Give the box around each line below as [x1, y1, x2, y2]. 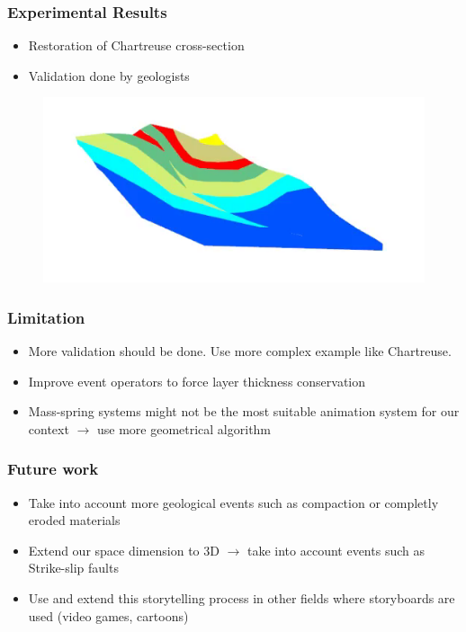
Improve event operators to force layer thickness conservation [28, 371, 366, 390]
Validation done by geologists [28, 66, 190, 85]
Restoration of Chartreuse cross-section [28, 36, 245, 55]
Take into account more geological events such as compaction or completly [28, 493, 439, 512]
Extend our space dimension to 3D [28, 540, 220, 559]
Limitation [7, 306, 85, 328]
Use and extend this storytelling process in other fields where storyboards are [28, 589, 455, 607]
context [28, 419, 69, 438]
